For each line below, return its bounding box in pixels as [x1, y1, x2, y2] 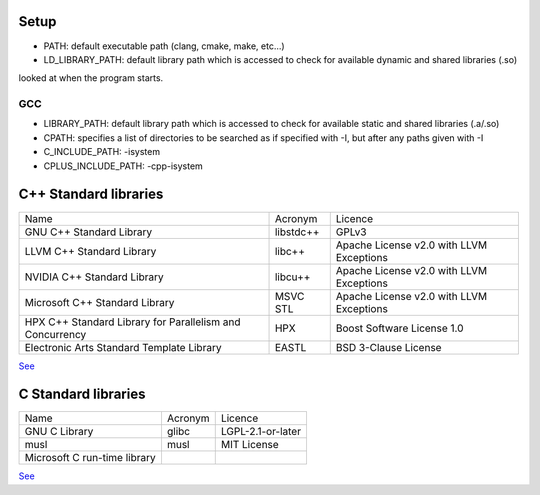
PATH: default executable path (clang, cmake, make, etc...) [43, 40, 285, 52]
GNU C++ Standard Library [24, 225, 153, 239]
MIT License [220, 438, 279, 452]
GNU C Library [24, 425, 94, 439]
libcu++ [274, 270, 311, 284]
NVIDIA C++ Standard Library [24, 270, 164, 284]
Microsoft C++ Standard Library [24, 295, 175, 309]
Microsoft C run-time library [24, 451, 156, 465]
